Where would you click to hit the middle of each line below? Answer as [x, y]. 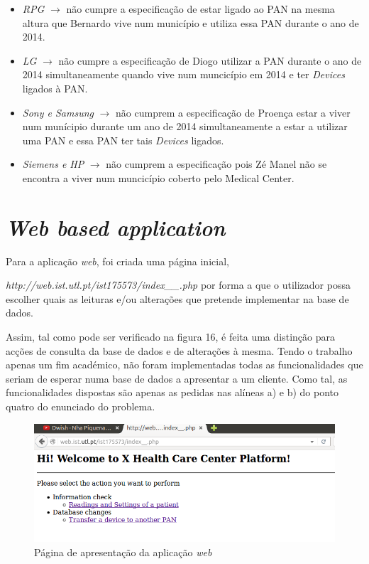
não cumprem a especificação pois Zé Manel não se [216, 164]
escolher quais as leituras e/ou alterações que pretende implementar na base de [177, 298]
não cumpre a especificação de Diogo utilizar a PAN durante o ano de [210, 60]
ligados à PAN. [55, 88]
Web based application [116, 227]
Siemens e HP [53, 164]
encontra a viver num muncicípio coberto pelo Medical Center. [158, 177]
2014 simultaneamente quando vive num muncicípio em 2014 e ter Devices [183, 74]
